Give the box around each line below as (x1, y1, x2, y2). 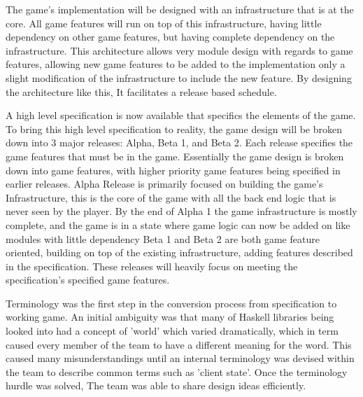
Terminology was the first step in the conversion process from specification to (6, 295, 337, 310)
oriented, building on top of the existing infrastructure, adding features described (6, 245, 353, 260)
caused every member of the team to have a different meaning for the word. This (6, 337, 352, 351)
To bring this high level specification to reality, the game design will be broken (6, 121, 343, 136)
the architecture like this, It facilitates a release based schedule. (6, 84, 277, 99)
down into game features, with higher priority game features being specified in (6, 162, 341, 177)
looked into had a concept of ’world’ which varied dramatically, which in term (6, 323, 339, 338)
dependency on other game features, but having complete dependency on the (6, 29, 335, 44)
